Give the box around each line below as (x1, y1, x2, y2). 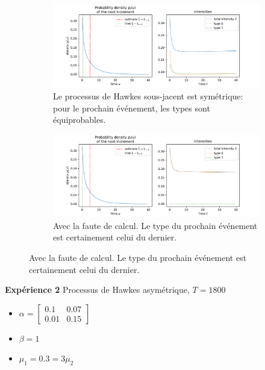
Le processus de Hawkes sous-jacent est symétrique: (53, 89, 243, 102)
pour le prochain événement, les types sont (53, 101, 210, 114)
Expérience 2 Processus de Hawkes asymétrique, (5, 283, 190, 296)
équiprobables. (53, 113, 106, 126)
